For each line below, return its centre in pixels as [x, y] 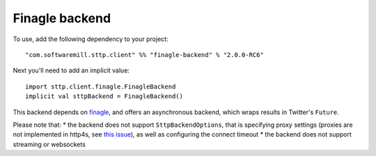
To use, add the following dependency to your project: [91, 39]
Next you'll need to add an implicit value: [71, 70]
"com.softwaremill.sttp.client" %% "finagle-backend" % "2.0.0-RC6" [144, 55]
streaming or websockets [49, 144]
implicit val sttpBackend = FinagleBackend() [104, 96]
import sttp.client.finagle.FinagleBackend [101, 86]
